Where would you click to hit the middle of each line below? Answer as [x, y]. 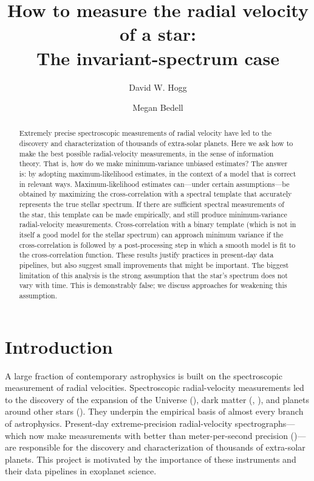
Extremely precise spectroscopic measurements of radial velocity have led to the [145, 133]
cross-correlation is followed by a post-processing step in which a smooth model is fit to [157, 244]
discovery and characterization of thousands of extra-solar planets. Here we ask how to [156, 143]
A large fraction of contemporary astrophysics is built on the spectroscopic [144, 375]
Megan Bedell [158, 107]
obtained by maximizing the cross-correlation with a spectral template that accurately [155, 194]
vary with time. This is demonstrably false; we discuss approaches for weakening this [153, 285]
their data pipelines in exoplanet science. [81, 471]
